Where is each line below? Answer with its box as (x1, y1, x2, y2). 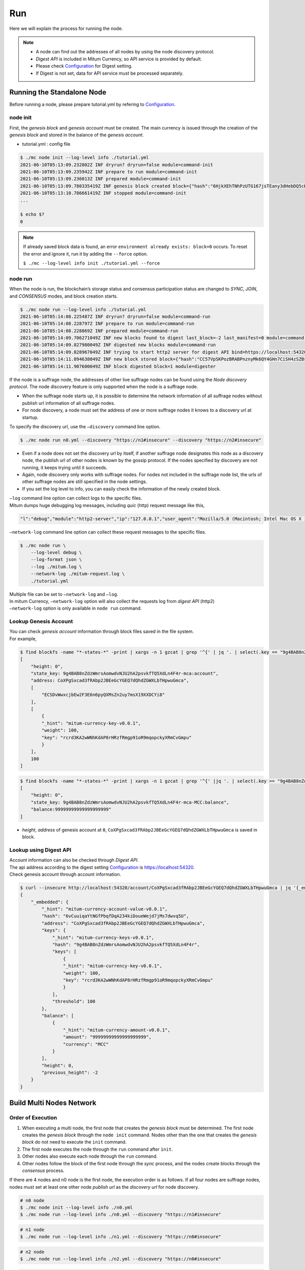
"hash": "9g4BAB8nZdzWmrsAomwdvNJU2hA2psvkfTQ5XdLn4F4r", (52, 942, 200, 947)
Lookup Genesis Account (9, 618, 73, 625)
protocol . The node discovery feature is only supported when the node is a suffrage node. (9, 384, 198, 390)
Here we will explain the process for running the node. (9, 25, 123, 31)
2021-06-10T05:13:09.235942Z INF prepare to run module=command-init (20, 169, 197, 175)
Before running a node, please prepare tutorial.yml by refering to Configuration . (9, 102, 176, 108)
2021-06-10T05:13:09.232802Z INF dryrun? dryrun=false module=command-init (20, 162, 213, 168)
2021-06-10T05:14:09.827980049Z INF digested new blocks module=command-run (20, 342, 216, 348)
